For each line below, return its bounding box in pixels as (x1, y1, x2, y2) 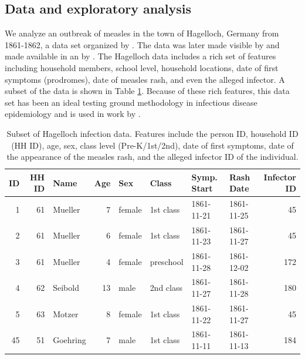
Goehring (53, 334, 86, 346)
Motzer (53, 307, 79, 320)
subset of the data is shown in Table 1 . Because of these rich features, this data (5, 85, 290, 97)
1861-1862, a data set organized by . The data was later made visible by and (5, 38, 280, 51)
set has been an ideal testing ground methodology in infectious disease (5, 96, 257, 108)
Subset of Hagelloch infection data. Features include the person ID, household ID (6, 127, 299, 139)
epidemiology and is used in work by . (5, 108, 141, 120)
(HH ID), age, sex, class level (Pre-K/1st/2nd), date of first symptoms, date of (11, 139, 294, 151)
